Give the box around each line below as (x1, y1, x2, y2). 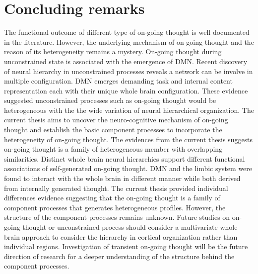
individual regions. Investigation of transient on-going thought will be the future (4, 241, 248, 252)
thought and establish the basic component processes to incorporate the (4, 124, 222, 135)
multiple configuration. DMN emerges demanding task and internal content (4, 76, 233, 86)
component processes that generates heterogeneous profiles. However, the (4, 202, 226, 212)
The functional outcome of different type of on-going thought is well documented (4, 27, 250, 37)
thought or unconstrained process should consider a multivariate (22, 222, 218, 232)
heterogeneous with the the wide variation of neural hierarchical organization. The (4, 104, 254, 115)
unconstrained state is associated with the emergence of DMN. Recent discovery (4, 56, 248, 66)
